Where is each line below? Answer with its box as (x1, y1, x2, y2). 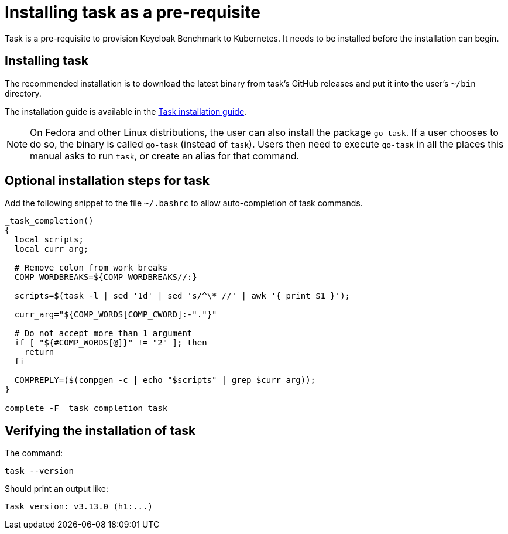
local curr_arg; (14, 244, 89, 254)
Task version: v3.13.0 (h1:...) (5, 502, 153, 512)
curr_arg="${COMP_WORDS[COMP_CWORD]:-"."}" (14, 310, 217, 320)
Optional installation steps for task (5, 173, 210, 189)
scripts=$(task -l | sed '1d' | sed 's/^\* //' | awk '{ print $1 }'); (14, 291, 351, 301)
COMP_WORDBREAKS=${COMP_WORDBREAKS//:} (14, 272, 197, 282)
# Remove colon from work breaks (14, 263, 168, 273)
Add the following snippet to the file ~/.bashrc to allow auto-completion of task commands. (5, 198, 363, 208)
